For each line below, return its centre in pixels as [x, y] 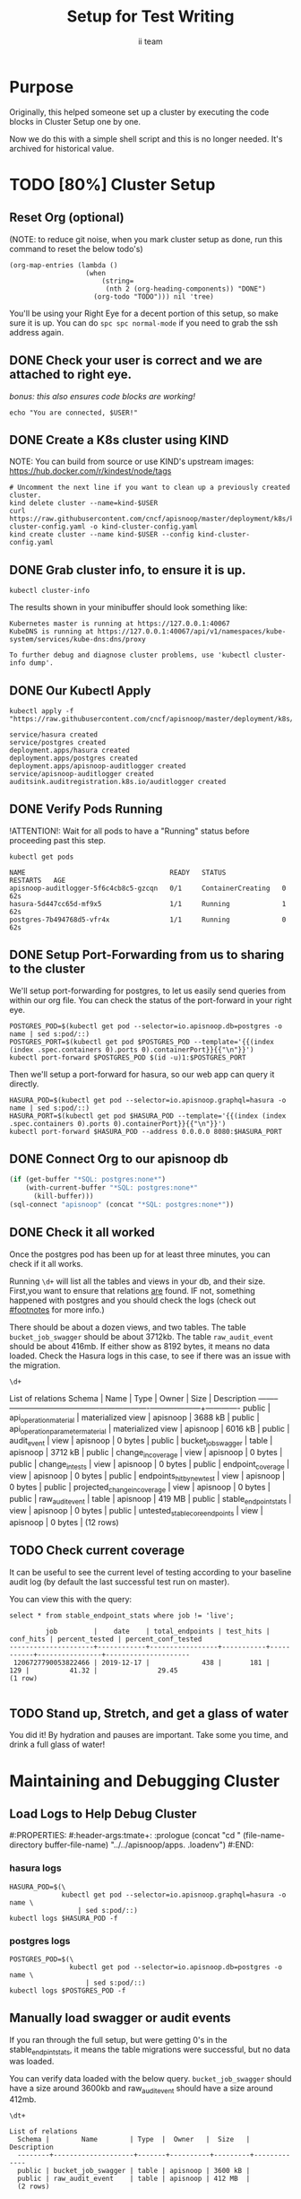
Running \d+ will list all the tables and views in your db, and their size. [138, 1281]
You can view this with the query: [71, 1599]
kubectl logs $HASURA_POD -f [64, 1918]
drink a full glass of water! [57, 1745]
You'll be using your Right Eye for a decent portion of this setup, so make [144, 313]
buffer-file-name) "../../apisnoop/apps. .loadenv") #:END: [149, 1845]
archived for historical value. [62, 148]
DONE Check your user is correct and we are [136, 361]
